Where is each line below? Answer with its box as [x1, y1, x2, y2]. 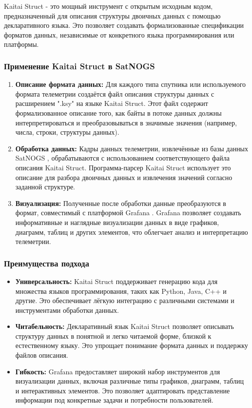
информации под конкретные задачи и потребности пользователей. [15, 395, 213, 405]
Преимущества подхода [4, 257, 89, 269]
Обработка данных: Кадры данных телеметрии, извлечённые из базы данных [15, 143, 249, 153]
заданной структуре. [15, 182, 75, 192]
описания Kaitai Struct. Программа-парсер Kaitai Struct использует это [15, 162, 231, 172]
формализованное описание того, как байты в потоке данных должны [15, 107, 222, 118]
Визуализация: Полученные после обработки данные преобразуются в [15, 198, 226, 208]
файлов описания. [15, 350, 68, 360]
